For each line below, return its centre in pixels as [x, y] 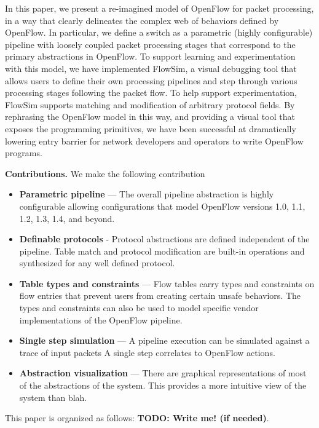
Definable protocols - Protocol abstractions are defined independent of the [164, 239]
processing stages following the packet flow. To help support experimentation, [151, 93]
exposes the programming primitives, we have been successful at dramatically [151, 128]
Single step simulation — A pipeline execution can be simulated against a [164, 340]
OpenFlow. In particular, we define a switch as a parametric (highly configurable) [159, 32]
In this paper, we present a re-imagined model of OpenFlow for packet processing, [159, 8]
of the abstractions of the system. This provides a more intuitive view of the [163, 385]
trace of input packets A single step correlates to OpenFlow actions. [147, 352]
